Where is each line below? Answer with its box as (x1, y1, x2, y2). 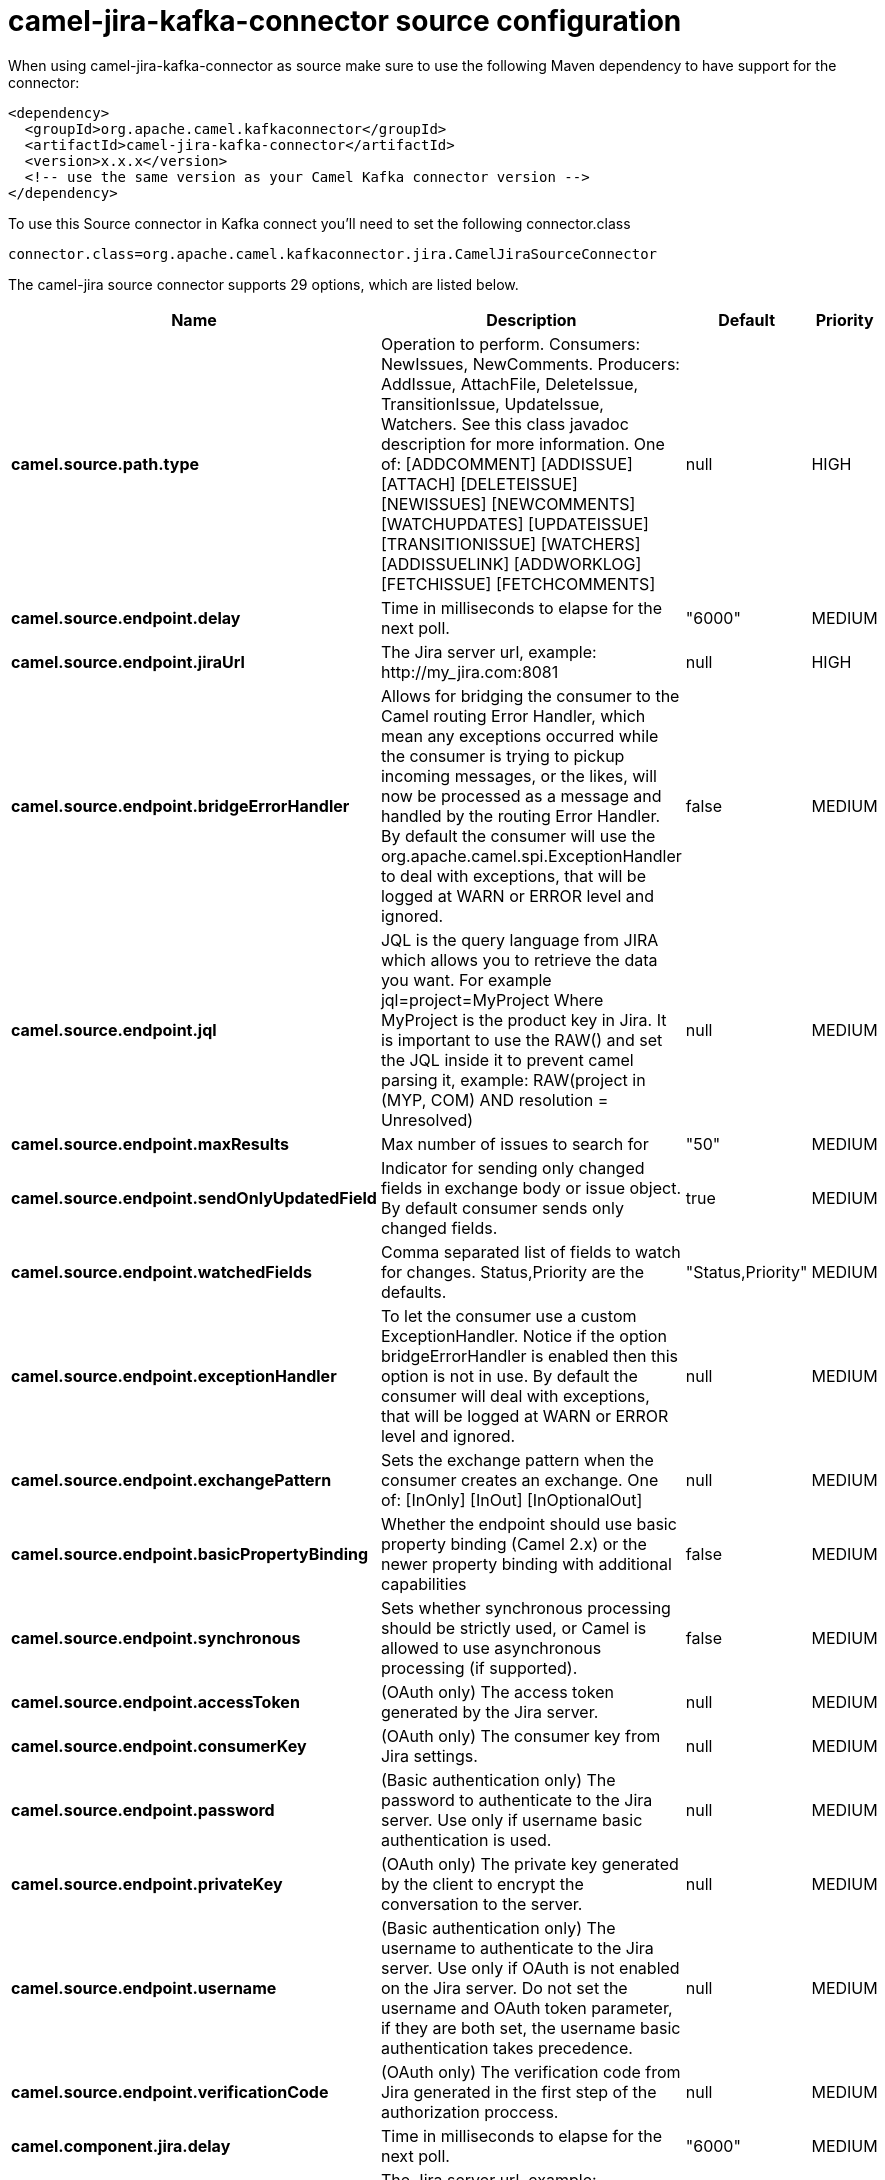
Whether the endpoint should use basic (380, 1513, 677, 1534)
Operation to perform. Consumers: (380, 333, 641, 354)
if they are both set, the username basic (380, 2017, 681, 2038)
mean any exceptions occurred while (380, 725, 659, 746)
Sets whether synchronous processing (380, 1597, 671, 1618)
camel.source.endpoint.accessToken (11, 1691, 300, 1712)
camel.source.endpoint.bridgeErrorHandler (11, 795, 350, 816)
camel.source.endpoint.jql (11, 1019, 217, 1040)
